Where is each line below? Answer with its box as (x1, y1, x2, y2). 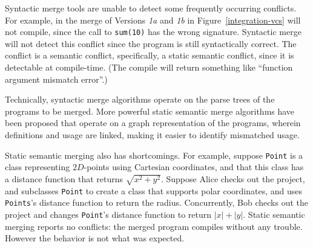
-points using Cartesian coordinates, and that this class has (84, 161, 304, 173)
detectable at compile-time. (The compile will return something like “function (5, 61, 293, 74)
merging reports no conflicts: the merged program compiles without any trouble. (5, 220, 303, 232)
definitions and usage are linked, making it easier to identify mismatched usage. (5, 129, 300, 141)
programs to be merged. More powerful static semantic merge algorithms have (5, 104, 295, 117)
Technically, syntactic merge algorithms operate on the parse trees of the (5, 93, 275, 106)
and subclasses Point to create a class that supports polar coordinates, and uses (5, 184, 303, 197)
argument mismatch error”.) (5, 72, 108, 85)
